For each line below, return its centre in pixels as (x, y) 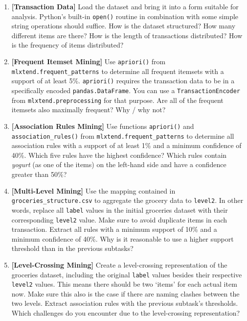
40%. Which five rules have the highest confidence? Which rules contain (119, 155)
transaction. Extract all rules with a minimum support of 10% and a (114, 229)
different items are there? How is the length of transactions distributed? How (127, 35)
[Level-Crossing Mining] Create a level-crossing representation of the (119, 264)
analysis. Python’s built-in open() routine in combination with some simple (125, 16)
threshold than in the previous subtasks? (72, 248)
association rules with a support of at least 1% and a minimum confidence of (126, 145)
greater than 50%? (39, 174)
